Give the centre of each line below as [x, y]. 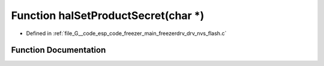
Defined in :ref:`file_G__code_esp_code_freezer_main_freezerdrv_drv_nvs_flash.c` [126, 33]
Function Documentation [58, 50]
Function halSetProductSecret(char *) [108, 15]
